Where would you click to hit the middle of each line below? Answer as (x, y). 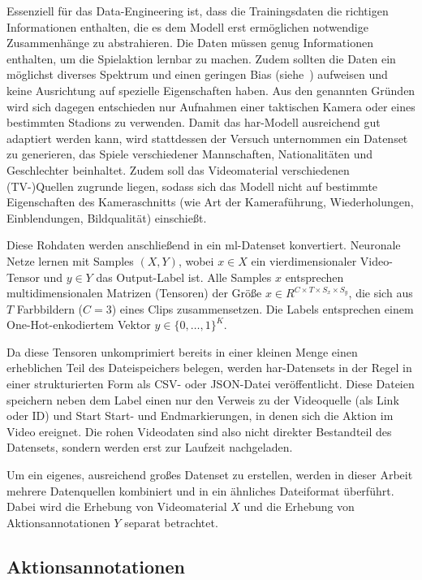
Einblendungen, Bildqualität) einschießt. (107, 217)
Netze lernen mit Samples (70, 260)
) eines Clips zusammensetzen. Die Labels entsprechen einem (263, 308)
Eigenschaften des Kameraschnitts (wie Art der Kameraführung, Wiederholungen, (210, 202)
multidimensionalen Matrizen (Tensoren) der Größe (134, 293)
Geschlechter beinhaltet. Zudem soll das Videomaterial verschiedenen (178, 169)
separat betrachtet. (171, 522)
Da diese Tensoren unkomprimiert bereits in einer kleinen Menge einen (182, 351)
